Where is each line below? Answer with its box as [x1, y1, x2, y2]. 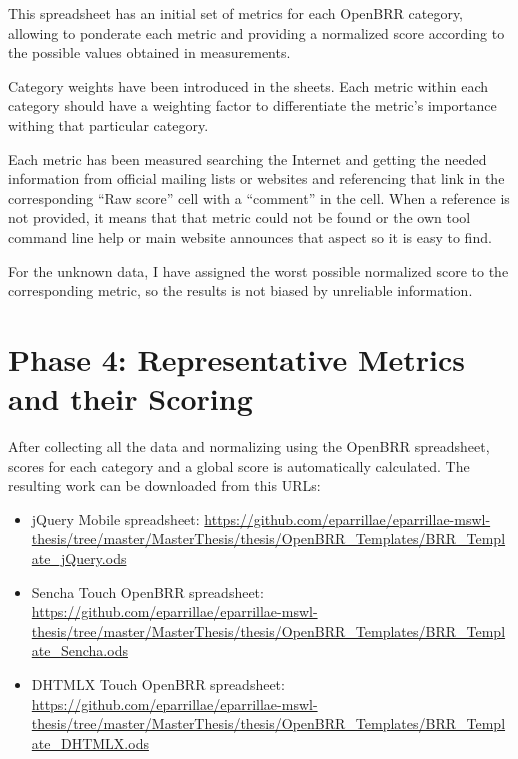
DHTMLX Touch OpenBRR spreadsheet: [31, 673, 285, 694]
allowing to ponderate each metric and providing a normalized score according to [8, 22, 505, 43]
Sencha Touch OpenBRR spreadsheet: [31, 581, 264, 602]
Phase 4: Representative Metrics [8, 338, 466, 379]
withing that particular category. [8, 114, 209, 135]
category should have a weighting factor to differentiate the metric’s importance [8, 95, 497, 116]
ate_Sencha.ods [31, 640, 128, 661]
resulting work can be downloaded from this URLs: [8, 475, 321, 496]
